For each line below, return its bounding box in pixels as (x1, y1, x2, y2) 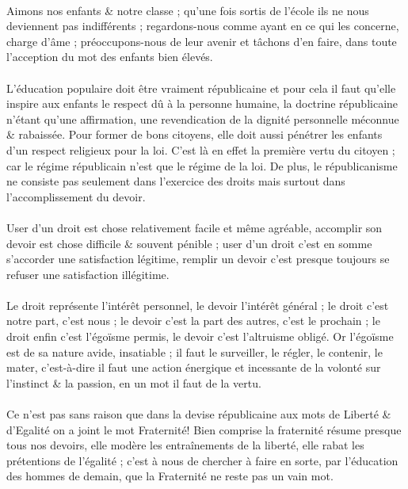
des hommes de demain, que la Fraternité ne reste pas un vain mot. (6, 468, 334, 484)
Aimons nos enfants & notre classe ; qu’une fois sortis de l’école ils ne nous (6, 2, 369, 18)
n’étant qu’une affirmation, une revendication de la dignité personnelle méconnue (6, 110, 399, 127)
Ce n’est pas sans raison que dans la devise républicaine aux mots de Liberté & (6, 406, 391, 422)
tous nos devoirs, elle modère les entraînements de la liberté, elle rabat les (6, 437, 364, 453)
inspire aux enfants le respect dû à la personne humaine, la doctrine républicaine (6, 95, 398, 112)
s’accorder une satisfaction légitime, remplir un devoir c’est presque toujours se (6, 250, 390, 267)
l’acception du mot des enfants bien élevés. (6, 48, 213, 65)
